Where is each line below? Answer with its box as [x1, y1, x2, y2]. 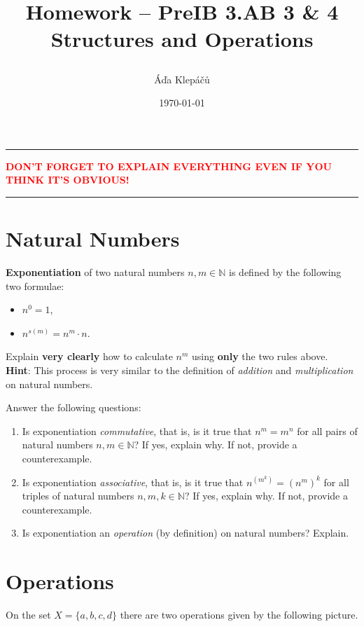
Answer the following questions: [6, 400, 141, 415]
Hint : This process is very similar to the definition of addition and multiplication [6, 363, 353, 378]
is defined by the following [229, 265, 342, 280]
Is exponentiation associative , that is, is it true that [22, 474, 244, 489]
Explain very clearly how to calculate [6, 349, 173, 364]
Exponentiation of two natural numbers [6, 265, 185, 280]
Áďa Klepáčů [154, 71, 210, 86]
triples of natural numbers [22, 488, 134, 503]
